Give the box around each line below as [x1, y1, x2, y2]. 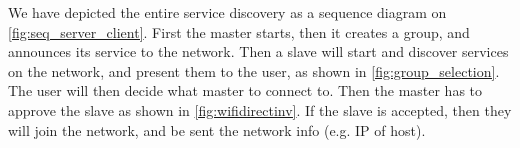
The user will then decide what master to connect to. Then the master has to [8, 80, 483, 101]
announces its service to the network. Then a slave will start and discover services [8, 41, 509, 62]
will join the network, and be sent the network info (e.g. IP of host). [8, 119, 426, 140]
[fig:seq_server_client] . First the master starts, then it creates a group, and [8, 21, 470, 42]
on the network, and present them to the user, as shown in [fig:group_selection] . [8, 60, 500, 81]
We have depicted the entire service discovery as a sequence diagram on [8, 2, 447, 22]
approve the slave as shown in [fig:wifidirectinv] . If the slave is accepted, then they [8, 99, 512, 120]
